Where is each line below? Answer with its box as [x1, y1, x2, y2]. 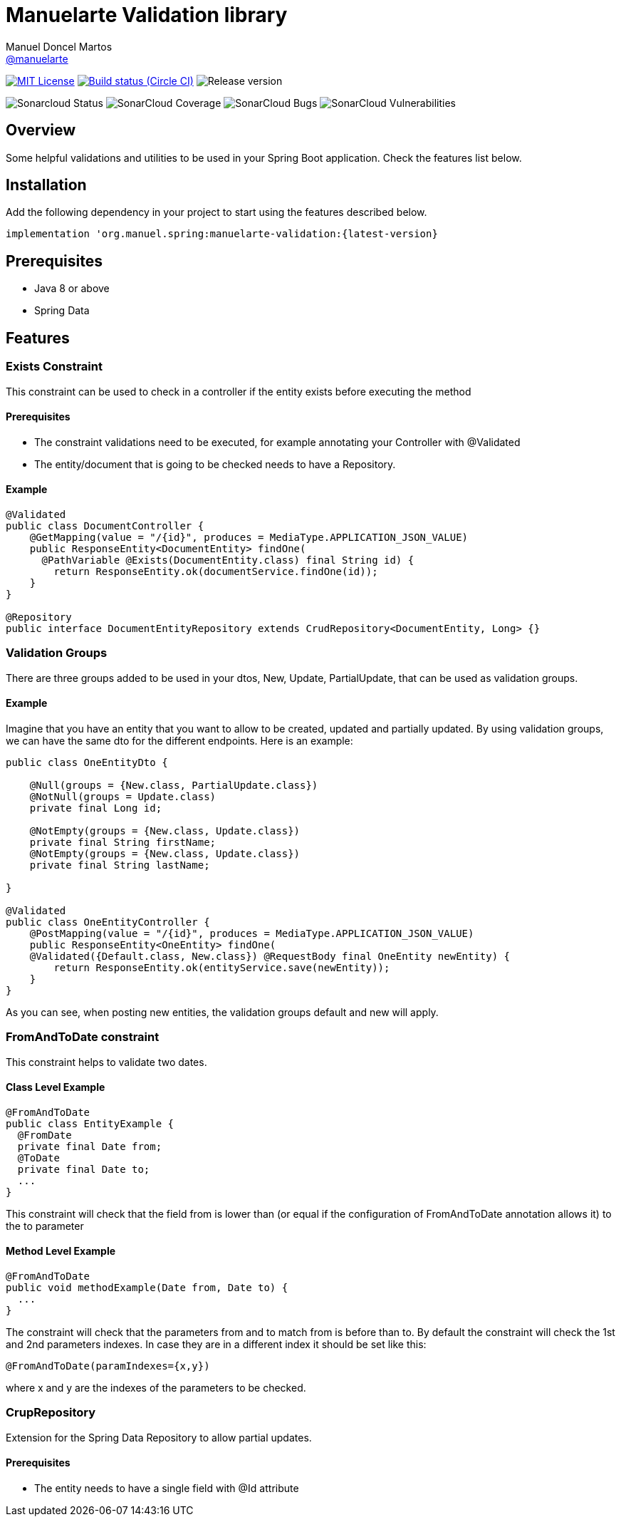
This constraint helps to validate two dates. [6, 1055, 207, 1068]
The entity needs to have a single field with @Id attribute [34, 1482, 299, 1495]
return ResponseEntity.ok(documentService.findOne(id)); [53, 565, 378, 577]
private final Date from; [17, 1140, 162, 1152]
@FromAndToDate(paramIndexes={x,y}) [6, 1360, 210, 1372]
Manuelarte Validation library [6, 3, 288, 27]
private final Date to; [17, 1163, 150, 1175]
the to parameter [6, 1219, 84, 1232]
